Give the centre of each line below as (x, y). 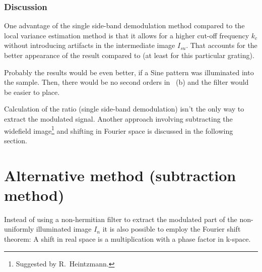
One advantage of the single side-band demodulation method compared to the (124, 25)
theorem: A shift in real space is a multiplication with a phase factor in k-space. (127, 238)
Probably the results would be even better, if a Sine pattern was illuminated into (129, 72)
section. (16, 140)
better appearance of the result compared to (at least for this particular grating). (129, 55)
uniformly (19, 229)
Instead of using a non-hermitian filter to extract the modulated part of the (121, 219)
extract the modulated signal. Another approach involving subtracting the (118, 118)
